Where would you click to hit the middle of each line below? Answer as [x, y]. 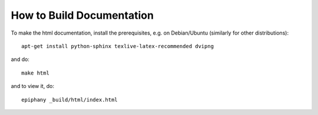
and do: [20, 59]
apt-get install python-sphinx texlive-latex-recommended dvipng [118, 46]
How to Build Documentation [82, 15]
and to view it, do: [32, 86]
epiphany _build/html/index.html [69, 99]
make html [35, 73]
